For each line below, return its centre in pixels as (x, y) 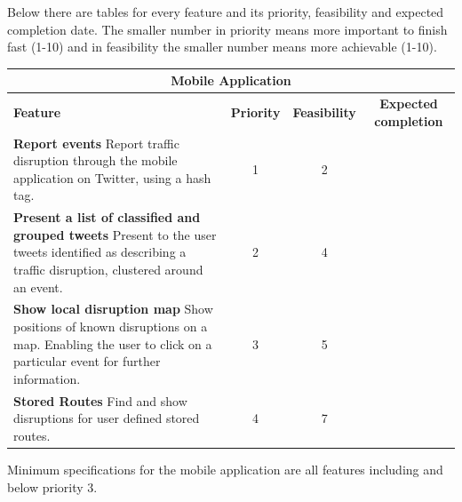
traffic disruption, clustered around (108, 269)
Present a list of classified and (107, 217)
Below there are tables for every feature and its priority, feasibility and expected (226, 12)
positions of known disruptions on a (111, 326)
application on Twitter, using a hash (112, 177)
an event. (38, 287)
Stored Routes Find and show (100, 400)
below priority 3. (52, 486)
